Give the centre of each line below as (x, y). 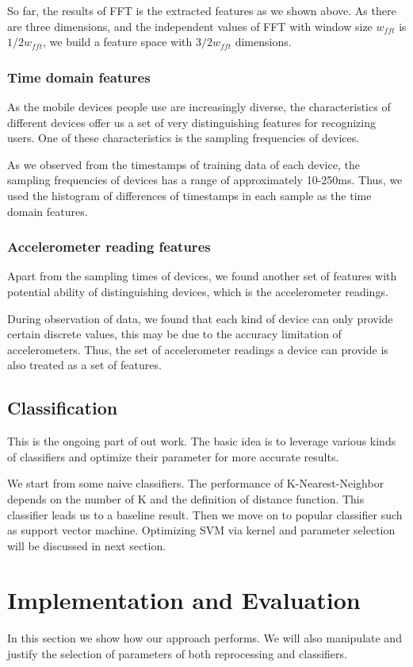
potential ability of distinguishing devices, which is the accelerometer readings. (198, 291)
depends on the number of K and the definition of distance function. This (186, 498)
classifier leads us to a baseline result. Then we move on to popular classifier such (205, 514)
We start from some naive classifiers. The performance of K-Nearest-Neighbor (196, 483)
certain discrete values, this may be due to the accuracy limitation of (174, 334)
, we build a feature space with (117, 42)
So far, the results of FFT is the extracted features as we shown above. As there (202, 10)
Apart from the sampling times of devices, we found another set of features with (202, 276)
